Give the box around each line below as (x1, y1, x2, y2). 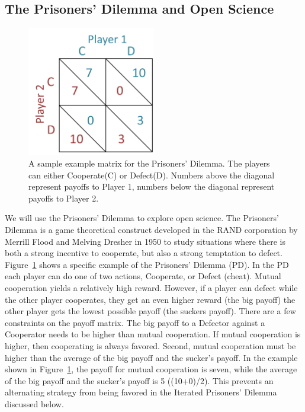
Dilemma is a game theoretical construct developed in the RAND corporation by (5, 223, 298, 235)
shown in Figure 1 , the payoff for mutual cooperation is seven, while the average (5, 363, 297, 375)
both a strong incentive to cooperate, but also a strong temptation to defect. (5, 247, 282, 259)
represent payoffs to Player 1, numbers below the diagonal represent (28, 180, 275, 193)
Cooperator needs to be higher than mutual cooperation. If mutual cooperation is (5, 328, 301, 340)
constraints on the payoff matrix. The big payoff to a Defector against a (5, 316, 265, 328)
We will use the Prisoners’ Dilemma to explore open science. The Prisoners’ (5, 212, 279, 224)
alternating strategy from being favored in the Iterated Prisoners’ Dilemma (5, 386, 277, 398)
